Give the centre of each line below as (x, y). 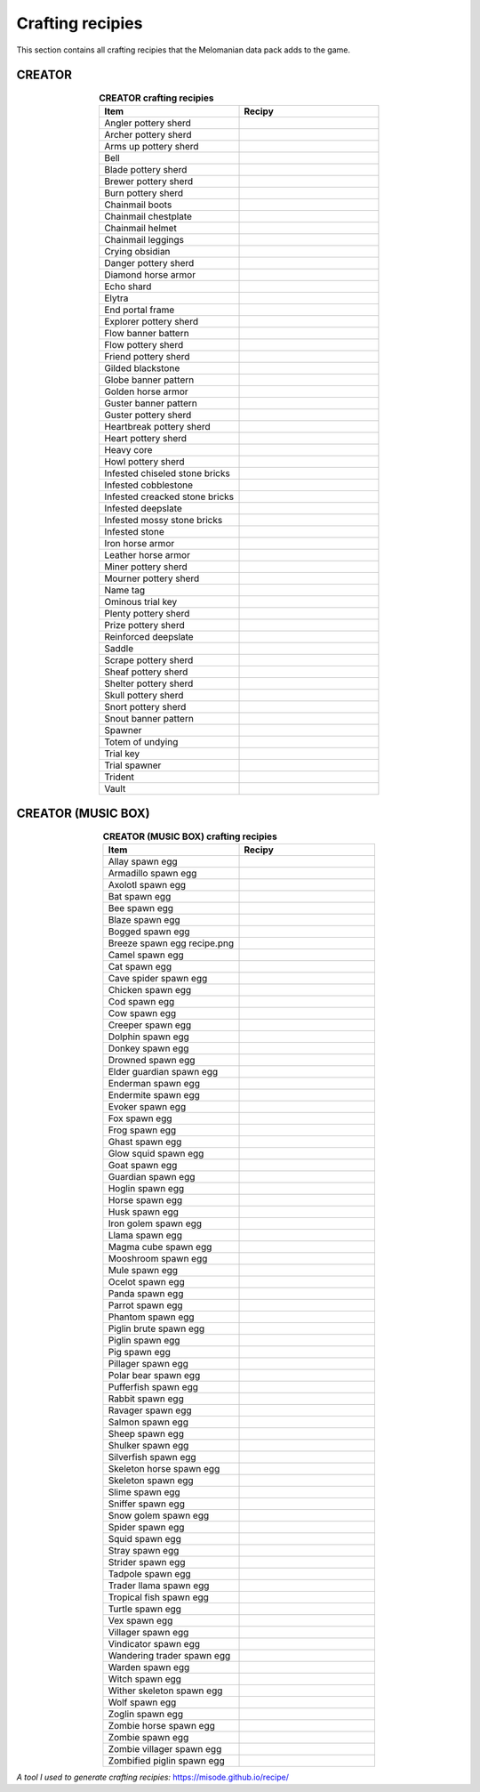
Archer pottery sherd (148, 134)
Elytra (116, 298)
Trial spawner (132, 765)
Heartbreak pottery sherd (157, 426)
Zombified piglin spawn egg (167, 1760)
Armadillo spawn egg (152, 873)
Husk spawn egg (144, 1212)
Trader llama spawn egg (159, 1586)
